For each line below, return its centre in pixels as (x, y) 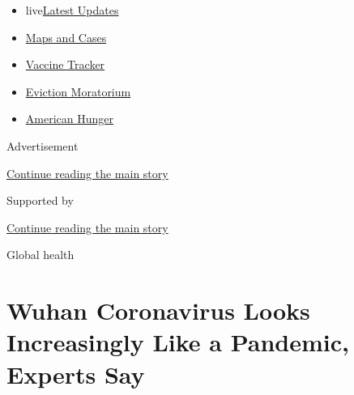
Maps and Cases (66, 37)
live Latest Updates (72, 10)
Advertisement (43, 145)
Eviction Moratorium (78, 91)
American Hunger (69, 119)
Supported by (40, 200)
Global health (41, 255)
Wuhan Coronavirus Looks (158, 310)
